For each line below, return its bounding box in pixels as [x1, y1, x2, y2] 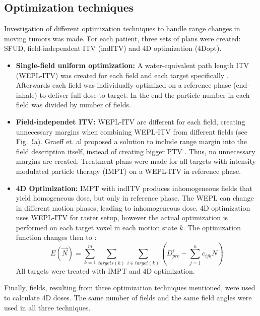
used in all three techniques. [4, 302, 91, 312]
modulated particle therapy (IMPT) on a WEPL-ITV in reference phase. [16, 165, 241, 176]
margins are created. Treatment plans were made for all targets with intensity [16, 156, 256, 166]
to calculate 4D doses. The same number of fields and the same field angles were [4, 292, 252, 303]
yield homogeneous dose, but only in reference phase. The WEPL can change [16, 193, 254, 203]
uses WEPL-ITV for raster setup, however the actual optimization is [16, 212, 228, 223]
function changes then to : [16, 232, 97, 242]
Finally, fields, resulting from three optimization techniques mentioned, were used [4, 282, 255, 293]
